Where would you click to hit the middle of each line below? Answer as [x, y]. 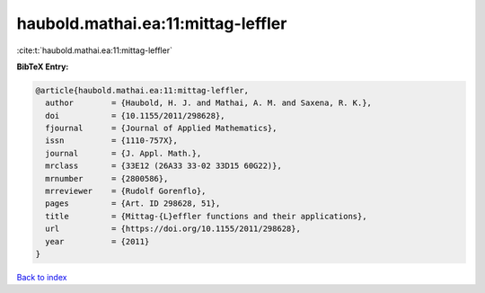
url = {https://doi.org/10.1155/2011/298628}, [173, 229]
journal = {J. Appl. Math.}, [123, 153]
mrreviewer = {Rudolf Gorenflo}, [126, 191]
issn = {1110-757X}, [112, 141]
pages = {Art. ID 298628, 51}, [133, 204]
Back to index [42, 277]
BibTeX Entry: [43, 67]
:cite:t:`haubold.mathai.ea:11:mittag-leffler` [94, 50]
